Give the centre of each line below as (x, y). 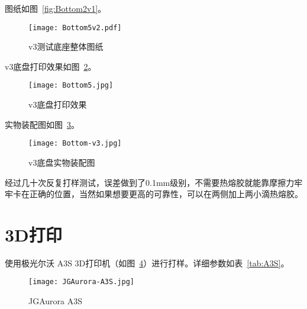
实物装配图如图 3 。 (42, 124)
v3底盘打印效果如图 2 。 (51, 66)
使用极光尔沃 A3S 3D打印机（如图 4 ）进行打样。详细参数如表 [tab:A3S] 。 (147, 263)
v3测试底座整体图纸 (66, 46)
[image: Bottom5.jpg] (71, 86)
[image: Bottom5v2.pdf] (75, 28)
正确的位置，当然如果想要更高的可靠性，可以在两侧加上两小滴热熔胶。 (166, 194)
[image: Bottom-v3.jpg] (75, 144)
